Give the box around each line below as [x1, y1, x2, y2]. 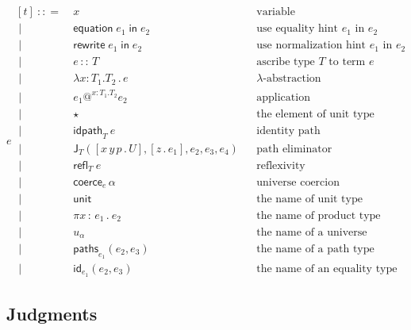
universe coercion [256, 176, 340, 188]
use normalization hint [256, 40, 367, 52]
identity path [256, 125, 321, 136]
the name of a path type [256, 243, 375, 255]
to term [328, 56, 366, 68]
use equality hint [256, 23, 338, 35]
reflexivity [256, 159, 305, 171]
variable [256, 6, 295, 18]
